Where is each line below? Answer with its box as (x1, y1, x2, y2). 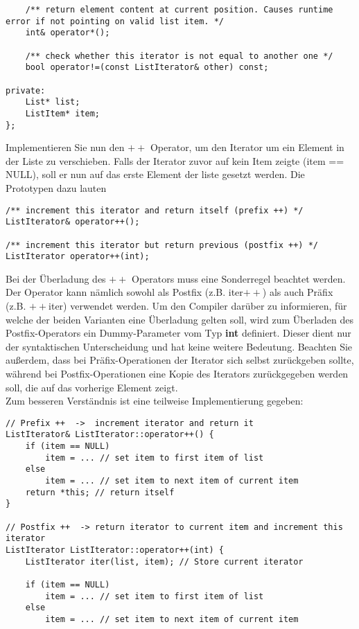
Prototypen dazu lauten (6, 181, 107, 195)
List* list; (25, 97, 80, 107)
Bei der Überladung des (6, 271, 106, 285)
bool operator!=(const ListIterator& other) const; (25, 62, 269, 73)
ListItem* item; (25, 108, 100, 118)
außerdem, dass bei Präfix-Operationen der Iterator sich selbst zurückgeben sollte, (6, 353, 354, 367)
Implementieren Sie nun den (6, 140, 125, 154)
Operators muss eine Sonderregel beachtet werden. (131, 271, 346, 285)
